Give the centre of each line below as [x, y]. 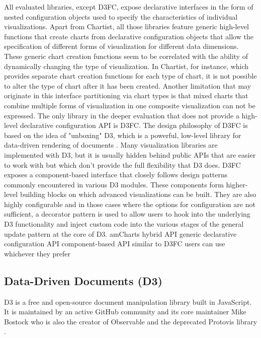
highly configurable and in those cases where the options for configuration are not [130, 204]
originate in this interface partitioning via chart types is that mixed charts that [126, 95]
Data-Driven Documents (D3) [83, 280]
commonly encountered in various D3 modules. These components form [114, 184]
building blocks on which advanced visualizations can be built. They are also [138, 194]
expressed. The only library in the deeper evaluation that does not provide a [122, 115]
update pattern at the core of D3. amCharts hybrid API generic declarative [120, 233]
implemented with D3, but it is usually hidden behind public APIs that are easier [130, 154]
